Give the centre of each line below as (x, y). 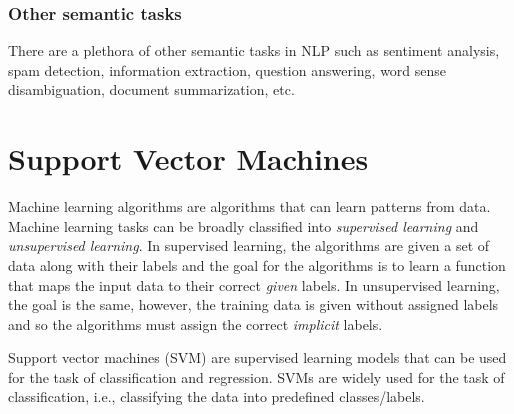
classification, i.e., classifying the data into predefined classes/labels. (216, 396)
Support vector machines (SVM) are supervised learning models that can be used (257, 357)
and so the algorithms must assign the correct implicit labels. (195, 323)
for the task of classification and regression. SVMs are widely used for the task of (256, 376)
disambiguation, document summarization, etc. (151, 89)
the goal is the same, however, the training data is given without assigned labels (253, 304)
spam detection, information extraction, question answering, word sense (227, 69)
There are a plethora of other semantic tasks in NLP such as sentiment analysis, (254, 50)
